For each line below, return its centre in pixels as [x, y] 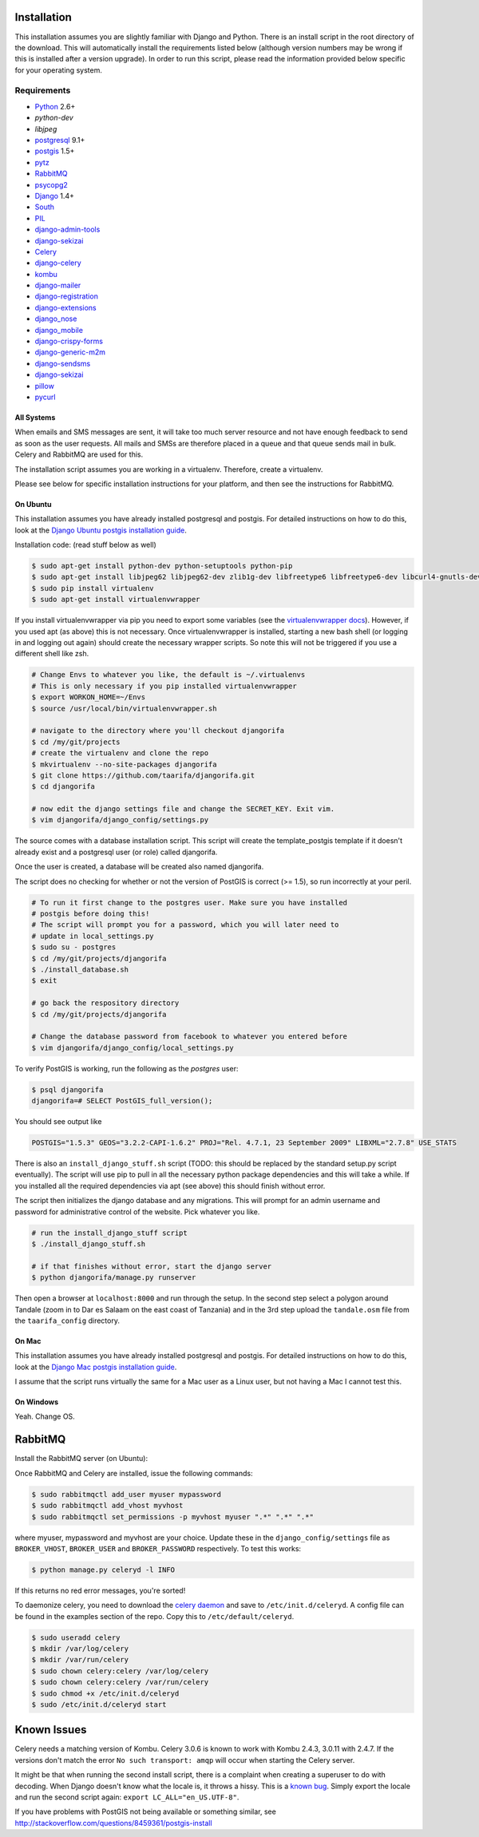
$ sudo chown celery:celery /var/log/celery [120, 1671]
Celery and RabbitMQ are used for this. [79, 454]
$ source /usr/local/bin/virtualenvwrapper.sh [124, 708]
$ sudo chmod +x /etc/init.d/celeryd [105, 1693]
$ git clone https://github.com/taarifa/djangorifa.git [143, 775]
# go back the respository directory [105, 1003]
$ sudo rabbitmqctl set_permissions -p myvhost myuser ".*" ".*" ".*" [173, 1516]
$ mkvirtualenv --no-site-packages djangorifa [124, 764]
